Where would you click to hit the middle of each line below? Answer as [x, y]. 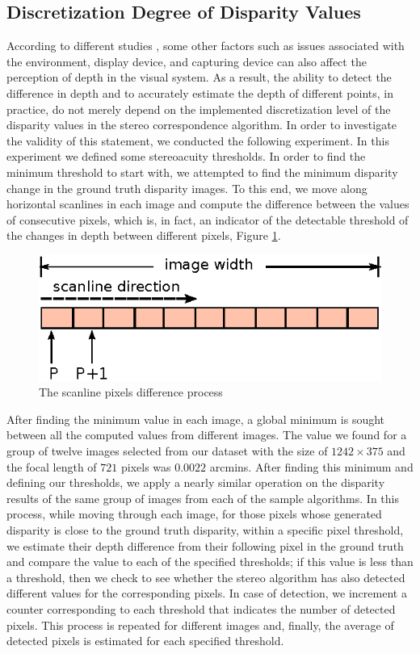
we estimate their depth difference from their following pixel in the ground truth [205, 545]
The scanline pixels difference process [131, 392]
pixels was [146, 466]
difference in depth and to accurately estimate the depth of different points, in [200, 92]
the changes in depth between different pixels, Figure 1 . [144, 235]
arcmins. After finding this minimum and [311, 466]
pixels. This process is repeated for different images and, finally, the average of [200, 625]
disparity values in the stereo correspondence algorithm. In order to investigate [202, 125]
